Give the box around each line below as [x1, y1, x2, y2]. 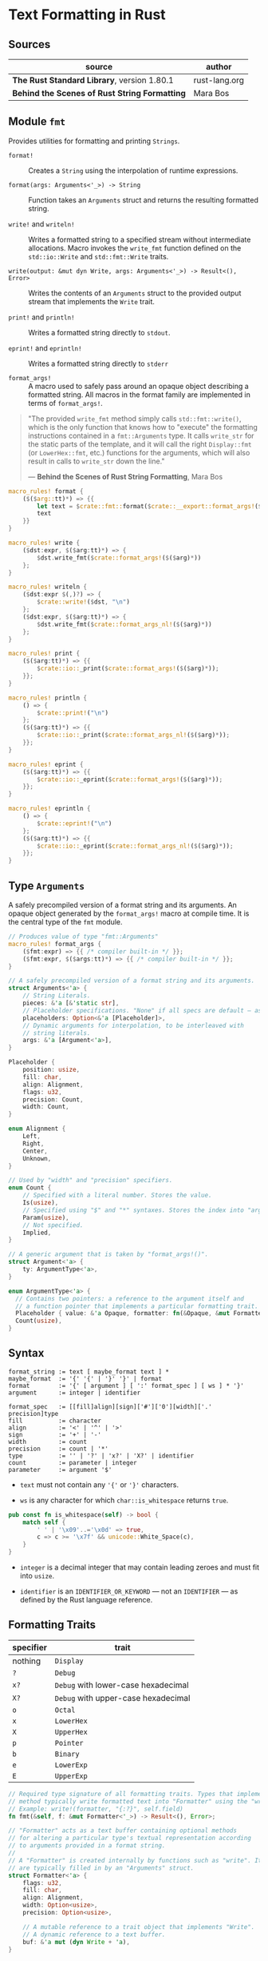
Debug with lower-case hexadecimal [54, 1679, 189, 1690]
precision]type [8, 1410, 59, 1418]
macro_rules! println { [8, 694, 88, 702]
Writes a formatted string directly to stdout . [28, 327, 171, 337]
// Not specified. [22, 1221, 84, 1229]
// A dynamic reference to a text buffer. [22, 1931, 166, 1939]
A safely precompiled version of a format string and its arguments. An [8, 900, 238, 909]
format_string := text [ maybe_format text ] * [8, 1367, 170, 1376]
